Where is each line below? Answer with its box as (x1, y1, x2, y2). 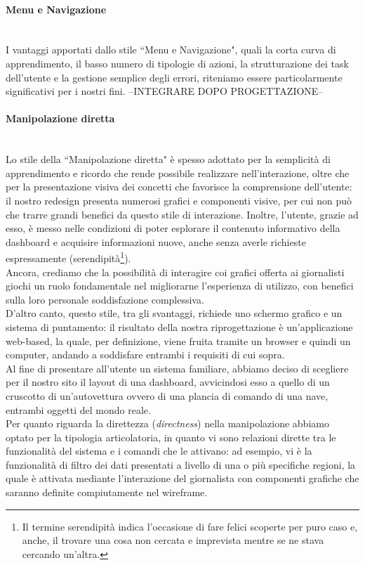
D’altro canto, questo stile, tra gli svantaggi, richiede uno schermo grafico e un (6, 306, 343, 320)
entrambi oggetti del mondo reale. (6, 402, 151, 417)
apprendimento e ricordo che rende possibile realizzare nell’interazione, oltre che (6, 165, 350, 180)
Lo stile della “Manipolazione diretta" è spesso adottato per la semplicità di (6, 152, 331, 167)
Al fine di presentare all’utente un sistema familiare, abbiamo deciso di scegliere (6, 361, 349, 375)
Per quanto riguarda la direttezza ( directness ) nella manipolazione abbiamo (6, 416, 329, 431)
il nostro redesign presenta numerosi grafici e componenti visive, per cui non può (6, 193, 352, 207)
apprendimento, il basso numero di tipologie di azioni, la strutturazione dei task (6, 56, 349, 70)
